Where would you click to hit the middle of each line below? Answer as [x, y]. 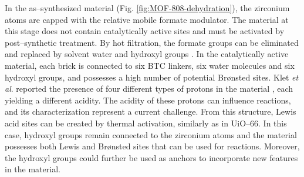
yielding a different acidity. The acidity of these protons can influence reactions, [148, 100]
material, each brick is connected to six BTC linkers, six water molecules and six [150, 65]
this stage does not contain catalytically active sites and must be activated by [145, 31]
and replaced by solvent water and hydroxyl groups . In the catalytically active [147, 54]
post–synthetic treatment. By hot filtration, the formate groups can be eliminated [152, 42]
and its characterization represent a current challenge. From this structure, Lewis [151, 111]
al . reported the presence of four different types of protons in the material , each [149, 88]
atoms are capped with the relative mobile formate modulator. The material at [147, 19]
